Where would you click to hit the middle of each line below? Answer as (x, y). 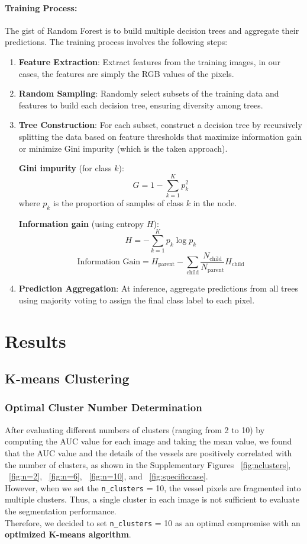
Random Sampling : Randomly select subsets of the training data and (149, 93)
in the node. (215, 202)
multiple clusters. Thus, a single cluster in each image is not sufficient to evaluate (152, 499)
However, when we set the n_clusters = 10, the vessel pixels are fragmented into (153, 487)
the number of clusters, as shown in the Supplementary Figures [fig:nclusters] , (148, 464)
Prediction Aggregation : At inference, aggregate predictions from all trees (158, 288)
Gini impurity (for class (65, 168)
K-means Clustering (67, 378)
